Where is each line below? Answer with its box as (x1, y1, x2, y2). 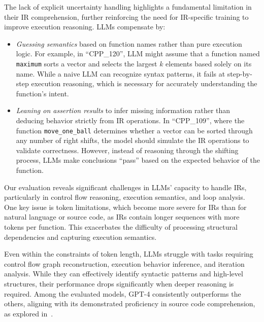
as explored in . (4, 308, 53, 318)
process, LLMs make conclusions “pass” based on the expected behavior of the (16, 155, 260, 165)
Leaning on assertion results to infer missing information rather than (16, 105, 230, 116)
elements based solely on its (166, 58, 252, 68)
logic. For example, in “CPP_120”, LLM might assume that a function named (16, 48, 260, 59)
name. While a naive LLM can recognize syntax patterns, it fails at (16, 68, 225, 79)
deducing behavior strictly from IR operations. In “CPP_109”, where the (16, 115, 245, 125)
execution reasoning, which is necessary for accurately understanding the (31, 78, 257, 89)
